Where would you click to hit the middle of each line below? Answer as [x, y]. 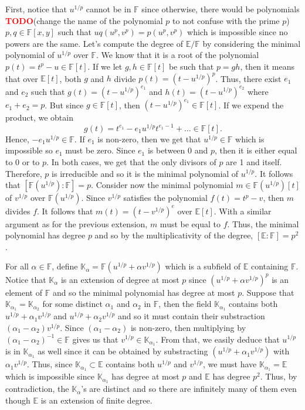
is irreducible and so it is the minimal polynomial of [145, 173]
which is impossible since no [238, 32]
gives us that [95, 339]
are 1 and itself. [254, 161]
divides [18, 211]
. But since [64, 105]
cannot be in [109, 9]
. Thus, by [279, 376]
